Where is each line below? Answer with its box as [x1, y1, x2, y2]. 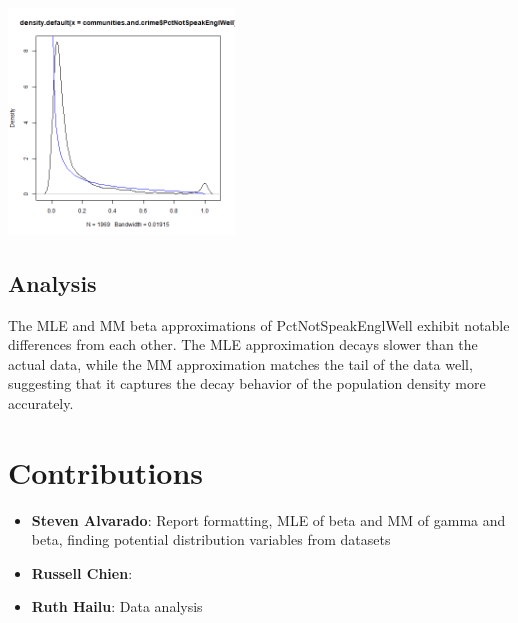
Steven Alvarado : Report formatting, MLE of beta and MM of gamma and [31, 509, 506, 530]
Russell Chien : [31, 562, 133, 583]
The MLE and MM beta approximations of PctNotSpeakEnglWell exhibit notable [8, 314, 510, 335]
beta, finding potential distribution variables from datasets [31, 529, 391, 550]
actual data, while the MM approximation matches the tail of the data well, [8, 353, 473, 374]
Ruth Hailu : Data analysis [31, 596, 203, 617]
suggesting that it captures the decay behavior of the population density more [8, 373, 486, 394]
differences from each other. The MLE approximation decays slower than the [8, 334, 478, 355]
